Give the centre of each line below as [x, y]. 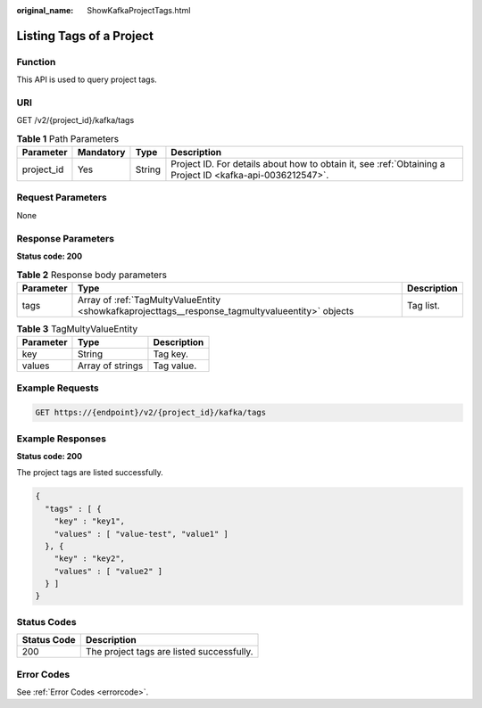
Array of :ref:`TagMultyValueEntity [149, 300]
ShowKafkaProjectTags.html [139, 10]
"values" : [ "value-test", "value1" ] [141, 534]
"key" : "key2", [89, 559]
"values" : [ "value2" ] [108, 571]
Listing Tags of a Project [85, 36]
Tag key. [171, 354]
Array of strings [110, 366]
